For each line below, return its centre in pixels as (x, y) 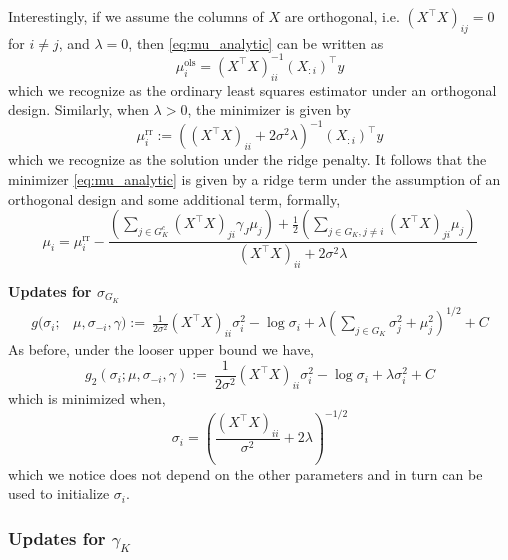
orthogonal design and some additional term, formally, (174, 198)
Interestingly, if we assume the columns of (136, 16)
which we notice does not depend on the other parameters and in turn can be (245, 473)
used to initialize (59, 493)
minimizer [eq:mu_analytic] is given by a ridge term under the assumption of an (254, 178)
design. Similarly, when (78, 109)
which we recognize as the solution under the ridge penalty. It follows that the (247, 159)
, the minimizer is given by (269, 109)
